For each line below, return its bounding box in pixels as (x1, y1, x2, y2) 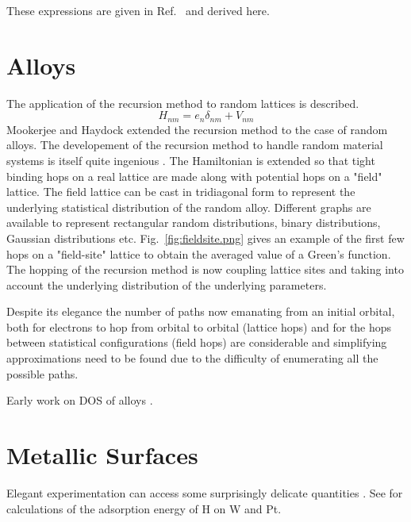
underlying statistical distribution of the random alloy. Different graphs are (6, 198, 371, 215)
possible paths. (6, 365, 79, 382)
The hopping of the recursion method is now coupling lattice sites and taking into (6, 261, 404, 278)
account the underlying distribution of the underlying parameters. (6, 276, 327, 293)
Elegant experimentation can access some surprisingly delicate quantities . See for (6, 484, 403, 501)
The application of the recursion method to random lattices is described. (6, 94, 359, 111)
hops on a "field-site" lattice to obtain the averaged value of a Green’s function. (6, 245, 391, 262)
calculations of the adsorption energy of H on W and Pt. (6, 500, 282, 516)
